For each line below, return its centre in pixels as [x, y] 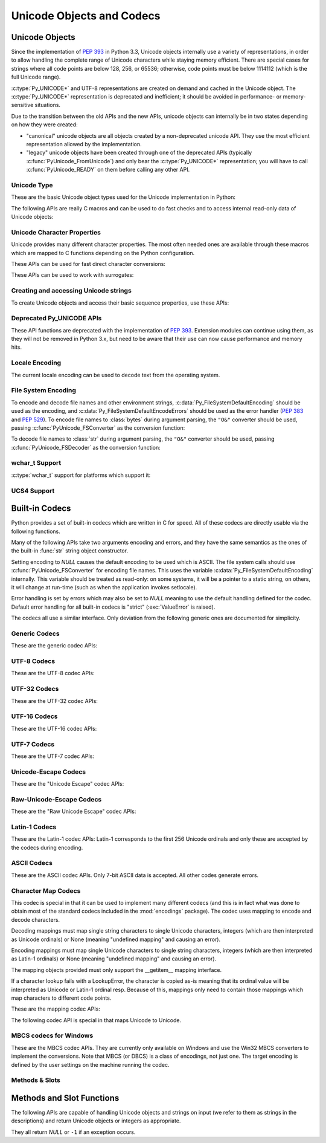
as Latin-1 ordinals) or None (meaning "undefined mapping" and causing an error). [114, 959]
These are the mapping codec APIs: [56, 1009]
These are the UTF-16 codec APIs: [54, 728]
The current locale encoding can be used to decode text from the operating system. [116, 375]
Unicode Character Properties [56, 232]
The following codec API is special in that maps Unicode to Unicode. [96, 1020]
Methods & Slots [36, 1080]
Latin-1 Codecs [34, 827]
